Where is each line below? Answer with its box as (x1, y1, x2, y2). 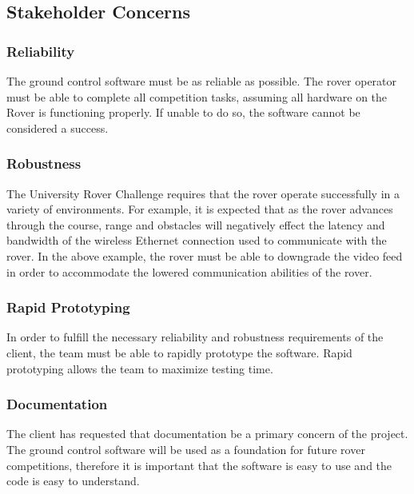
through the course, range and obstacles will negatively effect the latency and (6, 216, 385, 233)
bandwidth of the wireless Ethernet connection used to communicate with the (6, 232, 387, 249)
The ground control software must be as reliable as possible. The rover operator (6, 73, 397, 89)
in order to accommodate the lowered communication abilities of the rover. (6, 263, 372, 280)
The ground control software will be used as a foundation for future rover (6, 440, 365, 457)
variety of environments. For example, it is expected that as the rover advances (6, 201, 393, 217)
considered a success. (6, 119, 109, 136)
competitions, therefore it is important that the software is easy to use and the (6, 456, 392, 473)
